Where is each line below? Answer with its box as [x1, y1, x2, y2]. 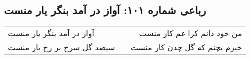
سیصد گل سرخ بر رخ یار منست [8, 41, 115, 53]
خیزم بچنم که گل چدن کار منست [130, 41, 242, 53]
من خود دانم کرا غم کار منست [139, 27, 242, 39]
